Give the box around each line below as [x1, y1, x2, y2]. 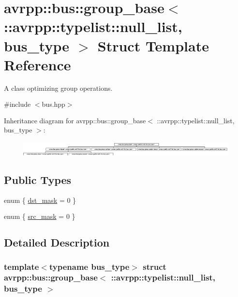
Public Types [4, 172, 72, 187]
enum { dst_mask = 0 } [4, 195, 76, 205]
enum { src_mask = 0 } [4, 211, 75, 221]
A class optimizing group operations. [4, 82, 113, 93]
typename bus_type [49, 260, 130, 272]
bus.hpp [42, 99, 65, 109]
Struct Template [97, 35, 209, 55]
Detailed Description [4, 235, 110, 250]
